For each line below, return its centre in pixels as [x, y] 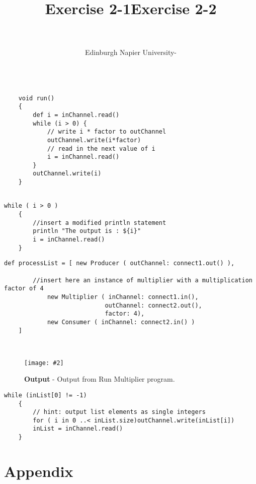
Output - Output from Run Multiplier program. [100, 379]
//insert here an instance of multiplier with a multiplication [143, 280]
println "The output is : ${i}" [87, 231]
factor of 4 [24, 289]
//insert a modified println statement [100, 223]
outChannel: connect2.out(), [153, 305]
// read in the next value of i [101, 148]
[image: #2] [44, 363]
